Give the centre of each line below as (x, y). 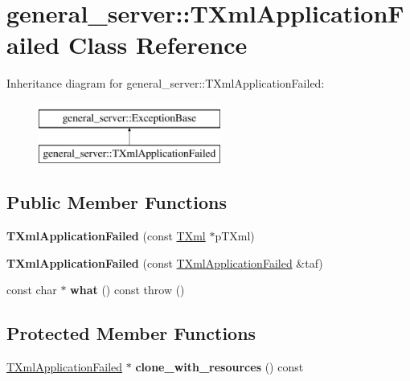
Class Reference (158, 45)
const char (32, 290)
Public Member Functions (117, 202)
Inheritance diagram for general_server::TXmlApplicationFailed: (166, 83)
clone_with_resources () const (219, 367)
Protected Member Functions (131, 333)
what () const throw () (127, 290)
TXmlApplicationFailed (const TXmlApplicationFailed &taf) (165, 262)
